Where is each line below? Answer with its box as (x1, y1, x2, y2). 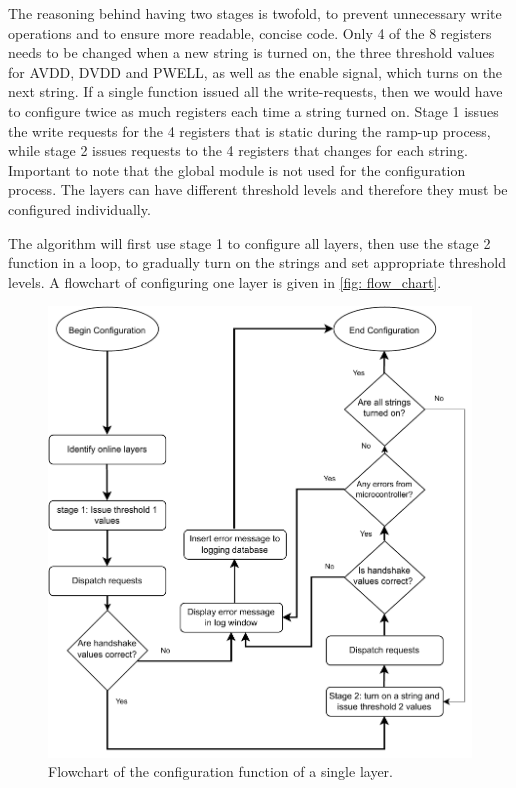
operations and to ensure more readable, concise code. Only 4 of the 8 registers (8, 22, 492, 43)
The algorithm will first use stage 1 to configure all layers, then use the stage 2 (8, 232, 491, 253)
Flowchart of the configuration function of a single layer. (48, 761, 393, 782)
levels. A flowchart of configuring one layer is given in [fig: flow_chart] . (8, 271, 442, 292)
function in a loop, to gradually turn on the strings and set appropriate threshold (8, 252, 507, 273)
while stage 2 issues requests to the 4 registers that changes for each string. (8, 140, 468, 161)
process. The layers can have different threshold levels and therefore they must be (8, 179, 508, 200)
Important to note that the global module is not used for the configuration (8, 159, 466, 180)
